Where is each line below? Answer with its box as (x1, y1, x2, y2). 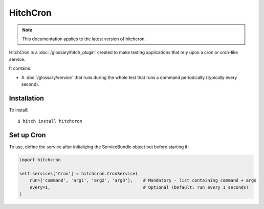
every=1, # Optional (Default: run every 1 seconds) (29, 184, 249, 190)
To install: (9, 107, 29, 113)
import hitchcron (19, 157, 61, 163)
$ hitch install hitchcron (18, 118, 83, 124)
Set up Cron (9, 131, 46, 139)
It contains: (9, 65, 32, 71)
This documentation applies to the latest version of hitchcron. (22, 36, 146, 42)
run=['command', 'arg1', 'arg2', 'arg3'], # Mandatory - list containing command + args (29, 178, 257, 183)
